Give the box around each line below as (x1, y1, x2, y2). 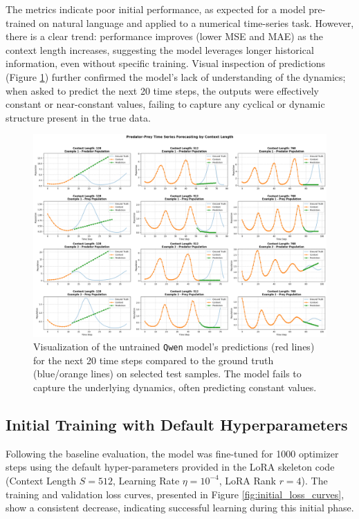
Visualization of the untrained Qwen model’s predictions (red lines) (33, 339, 315, 354)
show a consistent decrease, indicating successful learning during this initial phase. (6, 500, 354, 515)
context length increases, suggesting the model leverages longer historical (6, 42, 314, 57)
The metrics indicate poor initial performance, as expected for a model (6, 2, 306, 16)
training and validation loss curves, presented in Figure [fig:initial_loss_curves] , (6, 487, 344, 501)
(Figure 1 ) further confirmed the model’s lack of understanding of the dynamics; (6, 69, 346, 84)
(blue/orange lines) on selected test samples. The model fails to (33, 366, 302, 381)
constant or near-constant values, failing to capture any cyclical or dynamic (6, 97, 325, 111)
